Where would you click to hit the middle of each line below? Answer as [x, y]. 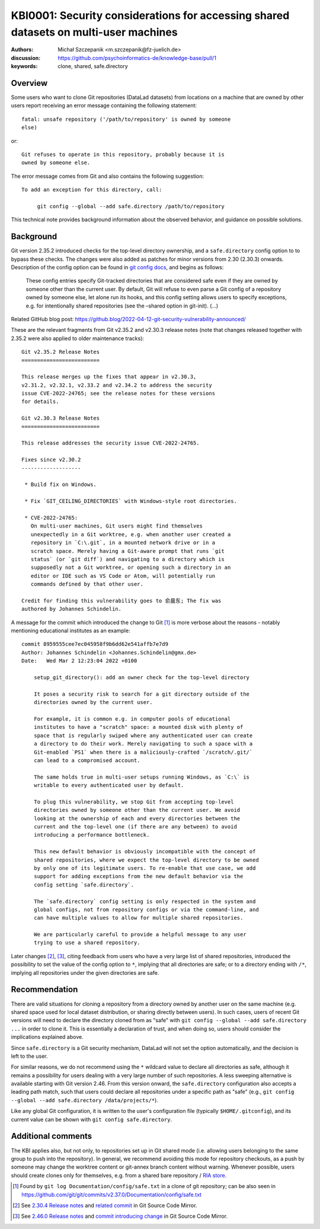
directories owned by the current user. [93, 702]
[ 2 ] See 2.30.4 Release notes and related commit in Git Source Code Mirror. [105, 1205]
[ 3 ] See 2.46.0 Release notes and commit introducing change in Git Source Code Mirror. [120, 1216]
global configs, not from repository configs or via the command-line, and [146, 909]
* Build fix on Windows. [61, 485]
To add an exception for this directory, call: [92, 190]
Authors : [22, 50]
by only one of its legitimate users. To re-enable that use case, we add [145, 868]
